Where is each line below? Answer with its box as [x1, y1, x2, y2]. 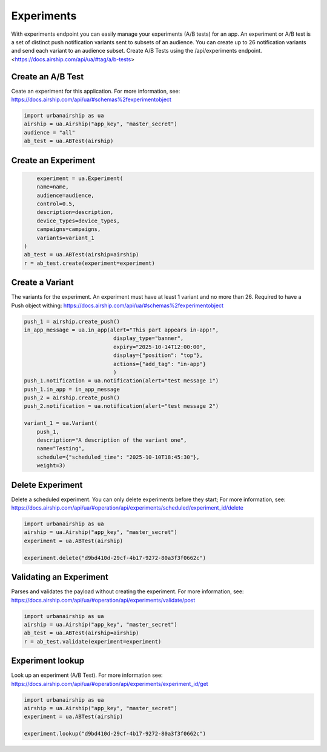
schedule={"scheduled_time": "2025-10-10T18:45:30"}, [36, 453, 200, 461]
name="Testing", [36, 445, 85, 452]
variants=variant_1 [36, 234, 95, 241]
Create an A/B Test [11, 72, 84, 82]
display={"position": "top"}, [113, 352, 203, 359]
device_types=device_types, [36, 217, 121, 224]
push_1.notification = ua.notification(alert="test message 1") [24, 378, 219, 384]
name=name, [36, 184, 69, 190]
